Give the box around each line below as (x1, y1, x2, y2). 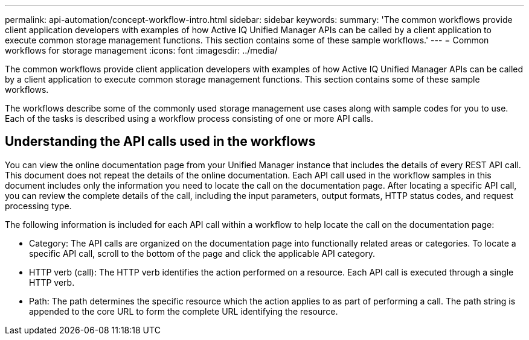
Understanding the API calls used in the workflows (5, 134, 316, 150)
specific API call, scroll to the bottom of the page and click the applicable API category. (29, 248, 376, 259)
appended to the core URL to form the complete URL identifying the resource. (29, 306, 338, 316)
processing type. (5, 200, 72, 211)
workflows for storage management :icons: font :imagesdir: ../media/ (5, 45, 278, 55)
